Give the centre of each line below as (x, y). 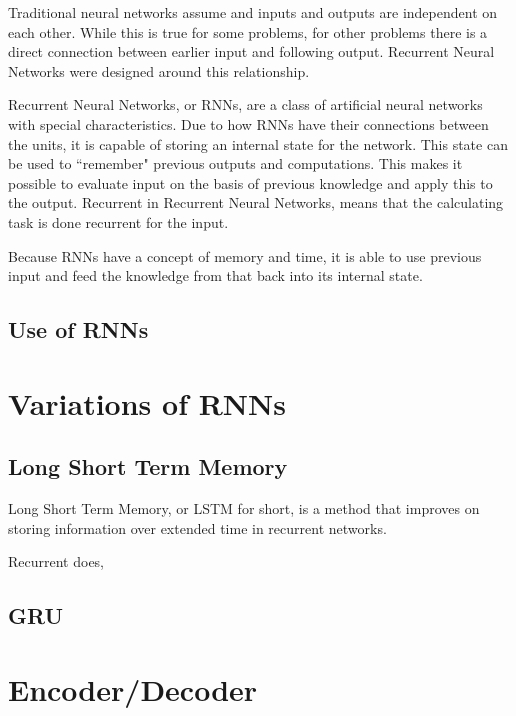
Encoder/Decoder (133, 688)
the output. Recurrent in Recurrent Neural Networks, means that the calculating (256, 202)
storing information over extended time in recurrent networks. (197, 527)
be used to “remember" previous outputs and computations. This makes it (235, 163)
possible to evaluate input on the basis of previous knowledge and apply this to (250, 182)
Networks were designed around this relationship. (159, 70)
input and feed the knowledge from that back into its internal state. (215, 275)
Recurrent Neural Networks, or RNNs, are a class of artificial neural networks (245, 104)
